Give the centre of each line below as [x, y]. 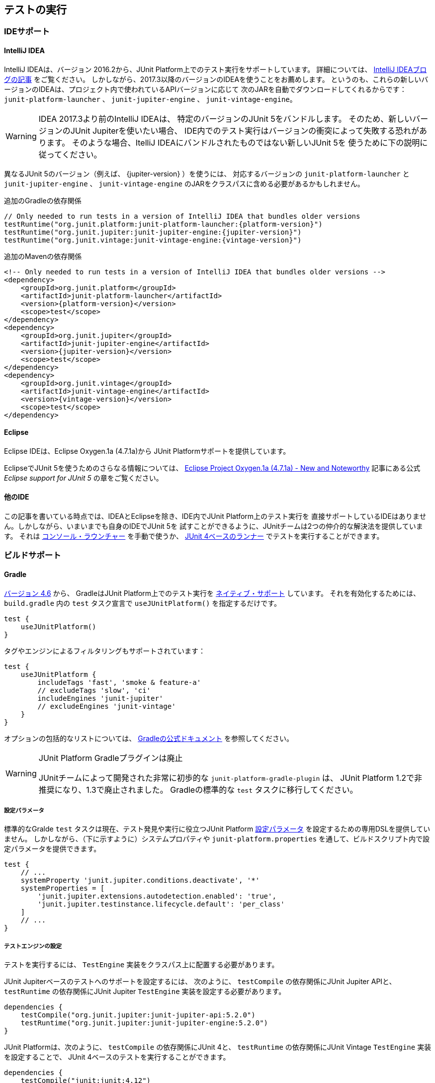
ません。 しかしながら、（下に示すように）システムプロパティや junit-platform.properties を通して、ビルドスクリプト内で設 [217, 839]
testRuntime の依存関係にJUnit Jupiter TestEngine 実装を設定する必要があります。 [145, 992]
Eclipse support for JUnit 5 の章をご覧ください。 [84, 478]
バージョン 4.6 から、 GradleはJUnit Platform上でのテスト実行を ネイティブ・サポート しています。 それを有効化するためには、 [212, 593]
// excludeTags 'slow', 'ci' [94, 690]
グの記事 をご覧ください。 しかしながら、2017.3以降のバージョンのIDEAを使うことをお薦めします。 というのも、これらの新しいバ [216, 79]
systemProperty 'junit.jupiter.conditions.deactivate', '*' [140, 880]
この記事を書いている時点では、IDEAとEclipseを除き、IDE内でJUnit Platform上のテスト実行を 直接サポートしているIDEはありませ [215, 516]
